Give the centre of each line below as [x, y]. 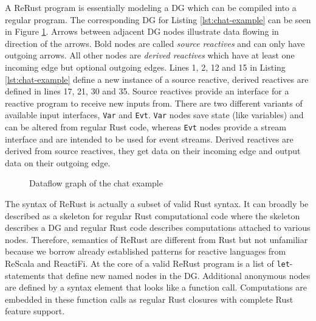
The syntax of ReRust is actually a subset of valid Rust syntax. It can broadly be [157, 204]
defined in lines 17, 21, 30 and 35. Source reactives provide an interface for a [147, 91]
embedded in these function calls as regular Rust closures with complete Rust [149, 299]
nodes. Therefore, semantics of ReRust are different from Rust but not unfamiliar [156, 239]
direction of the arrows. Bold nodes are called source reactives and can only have [155, 43]
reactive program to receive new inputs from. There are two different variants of [154, 103]
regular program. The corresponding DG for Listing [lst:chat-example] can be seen [158, 19]
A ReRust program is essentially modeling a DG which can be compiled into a [151, 7]
